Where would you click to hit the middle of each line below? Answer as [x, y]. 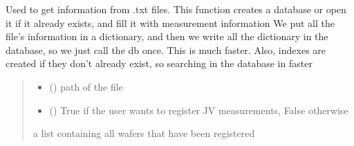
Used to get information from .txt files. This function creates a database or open [176, 9]
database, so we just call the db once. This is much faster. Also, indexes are [166, 49]
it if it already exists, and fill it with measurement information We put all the [170, 22]
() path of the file [86, 86]
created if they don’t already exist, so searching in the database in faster [159, 63]
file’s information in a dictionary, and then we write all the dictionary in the [167, 36]
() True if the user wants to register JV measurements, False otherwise [199, 110]
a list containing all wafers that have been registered [144, 133]
